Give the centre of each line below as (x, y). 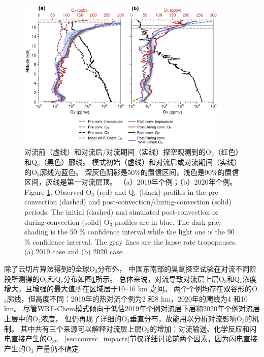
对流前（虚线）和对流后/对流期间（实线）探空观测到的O (118, 152)
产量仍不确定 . (59, 348)
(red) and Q (115, 191)
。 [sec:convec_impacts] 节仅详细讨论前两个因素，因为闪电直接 (156, 338)
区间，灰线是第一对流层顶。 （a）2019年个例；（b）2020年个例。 (131, 182)
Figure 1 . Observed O (58, 191)
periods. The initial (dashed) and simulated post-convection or (122, 212)
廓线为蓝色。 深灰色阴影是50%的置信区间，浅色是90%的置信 (139, 172)
